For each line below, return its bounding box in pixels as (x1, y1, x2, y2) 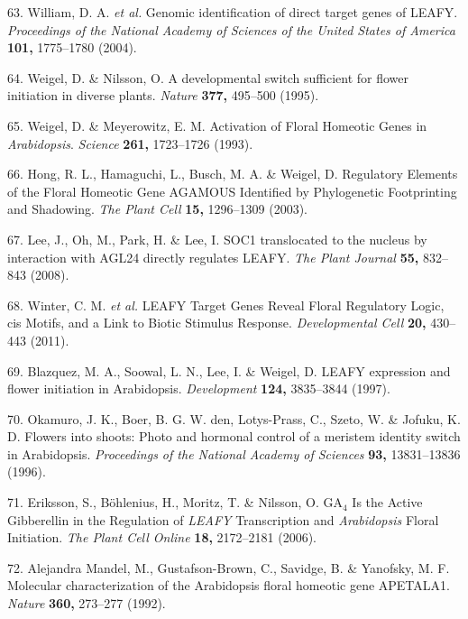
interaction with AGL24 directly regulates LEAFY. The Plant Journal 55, (7, 247, 419, 266)
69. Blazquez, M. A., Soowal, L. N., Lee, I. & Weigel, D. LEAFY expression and (7, 361, 451, 380)
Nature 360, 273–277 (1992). (7, 594, 166, 613)
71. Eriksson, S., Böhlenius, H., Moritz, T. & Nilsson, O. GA (7, 493, 343, 512)
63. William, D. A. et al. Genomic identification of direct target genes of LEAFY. (7, 3, 458, 21)
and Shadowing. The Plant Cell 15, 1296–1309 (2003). (7, 199, 307, 218)
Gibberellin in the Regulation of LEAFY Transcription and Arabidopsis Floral (7, 510, 439, 529)
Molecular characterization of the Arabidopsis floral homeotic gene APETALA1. (7, 576, 450, 595)
